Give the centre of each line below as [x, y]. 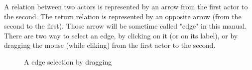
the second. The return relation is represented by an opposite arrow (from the [123, 16]
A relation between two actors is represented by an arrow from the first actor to [126, 6]
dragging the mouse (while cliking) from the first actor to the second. [110, 45]
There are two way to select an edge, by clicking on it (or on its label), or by [121, 35]
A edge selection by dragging [68, 61]
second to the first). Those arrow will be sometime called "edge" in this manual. [126, 26]
